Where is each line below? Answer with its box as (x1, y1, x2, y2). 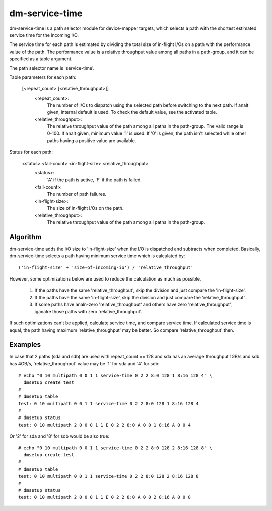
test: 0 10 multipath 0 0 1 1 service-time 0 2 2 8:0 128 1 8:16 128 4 (18, 401, 199, 406)
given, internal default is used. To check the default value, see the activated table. (47, 109, 217, 115)
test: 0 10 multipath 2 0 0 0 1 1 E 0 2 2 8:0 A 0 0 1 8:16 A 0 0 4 (18, 422, 191, 428)
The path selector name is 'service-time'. (9, 65, 95, 71)
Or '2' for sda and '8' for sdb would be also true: (9, 433, 110, 439)
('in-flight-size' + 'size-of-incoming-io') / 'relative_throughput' (18, 264, 194, 270)
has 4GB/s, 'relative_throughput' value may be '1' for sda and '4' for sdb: (9, 360, 160, 366)
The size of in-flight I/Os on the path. (47, 205, 124, 211)
